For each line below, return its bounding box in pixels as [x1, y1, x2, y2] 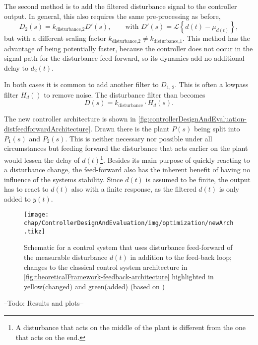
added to [4, 193, 31, 204]
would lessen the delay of [4, 154, 80, 165]
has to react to [4, 184, 49, 194]
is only [219, 184, 239, 194]
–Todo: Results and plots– [4, 298, 83, 308]
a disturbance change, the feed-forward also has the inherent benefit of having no [4, 164, 251, 175]
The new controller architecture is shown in [4, 114, 136, 124]
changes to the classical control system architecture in [24, 261, 188, 272]
